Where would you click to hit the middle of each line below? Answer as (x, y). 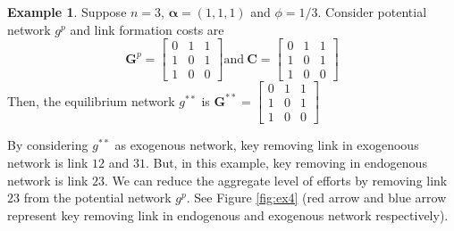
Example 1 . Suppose (67, 12)
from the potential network (97, 198)
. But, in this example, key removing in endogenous (286, 162)
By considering (48, 145)
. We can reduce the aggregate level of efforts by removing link (276, 180)
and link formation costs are (147, 29)
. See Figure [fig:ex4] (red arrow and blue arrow (316, 198)
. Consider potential (372, 12)
